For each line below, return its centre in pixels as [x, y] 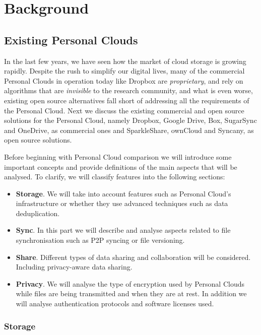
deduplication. [38, 213]
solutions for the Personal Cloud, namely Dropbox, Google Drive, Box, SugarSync [130, 120]
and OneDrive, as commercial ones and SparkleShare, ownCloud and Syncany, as [129, 130]
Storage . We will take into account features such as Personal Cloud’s [123, 193]
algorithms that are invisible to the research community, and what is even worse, [128, 90]
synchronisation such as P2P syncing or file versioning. [100, 240]
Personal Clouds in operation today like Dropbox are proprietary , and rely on [124, 80]
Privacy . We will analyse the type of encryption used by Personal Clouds [130, 283]
